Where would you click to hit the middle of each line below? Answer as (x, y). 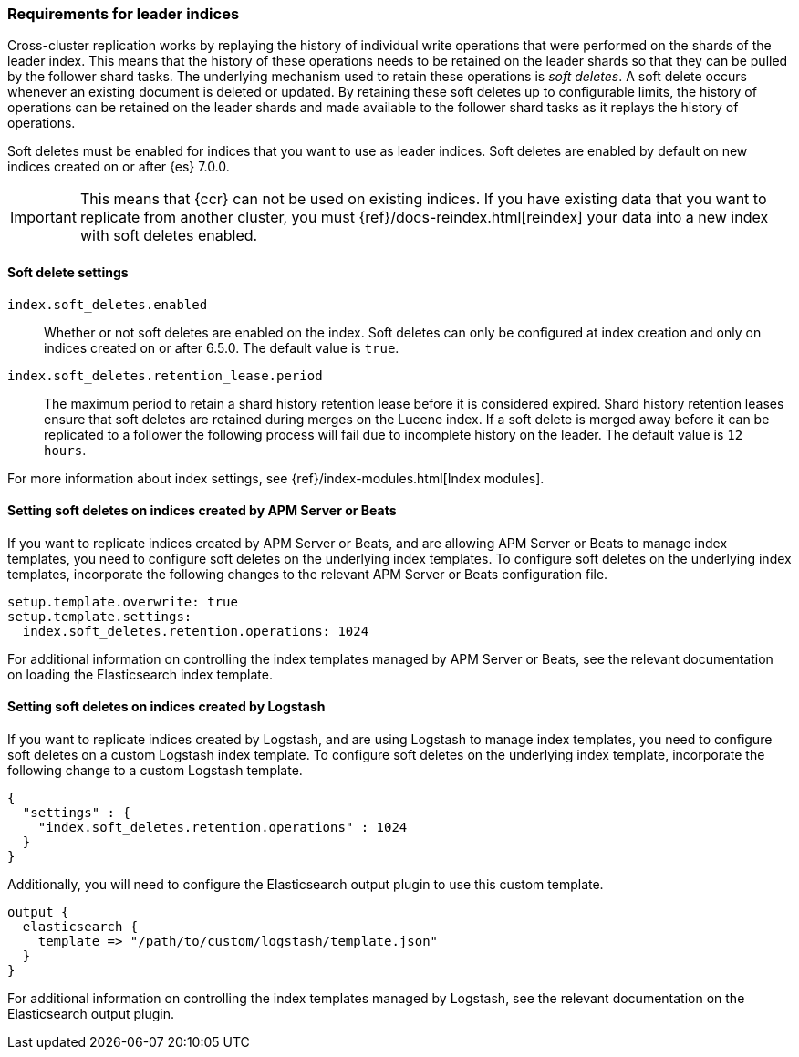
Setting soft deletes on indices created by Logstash (166, 707)
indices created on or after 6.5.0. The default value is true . (222, 347)
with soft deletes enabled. (169, 236)
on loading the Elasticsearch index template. (140, 674)
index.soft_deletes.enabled (108, 304)
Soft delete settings (68, 272)
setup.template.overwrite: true (123, 601)
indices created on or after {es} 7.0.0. (119, 167)
